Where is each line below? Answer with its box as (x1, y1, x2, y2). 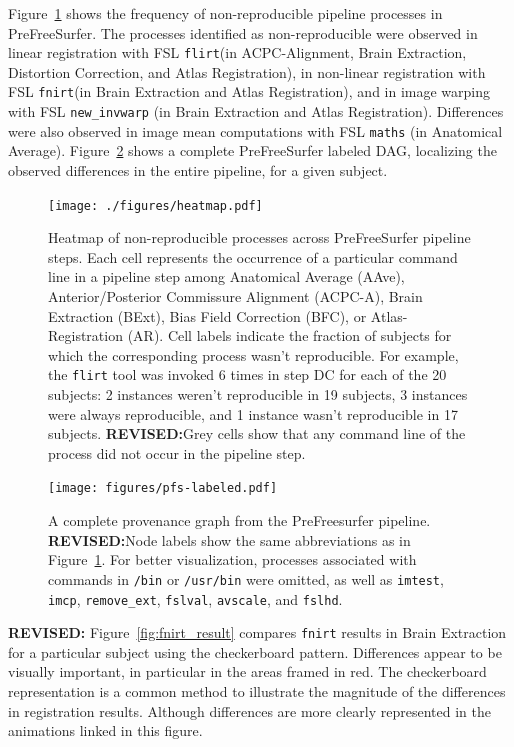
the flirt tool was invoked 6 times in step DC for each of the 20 (48, 364, 447, 385)
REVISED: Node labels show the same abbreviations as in (48, 529, 411, 550)
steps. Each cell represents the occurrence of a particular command (48, 246, 458, 267)
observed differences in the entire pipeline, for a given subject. (8, 160, 388, 180)
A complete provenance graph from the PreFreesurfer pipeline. (48, 510, 431, 531)
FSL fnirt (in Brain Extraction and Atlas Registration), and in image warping (8, 81, 491, 102)
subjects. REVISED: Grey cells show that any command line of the (48, 423, 466, 444)
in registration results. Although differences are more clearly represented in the (8, 700, 491, 721)
